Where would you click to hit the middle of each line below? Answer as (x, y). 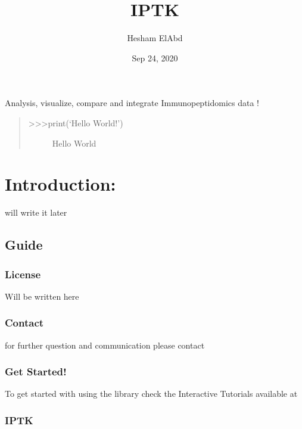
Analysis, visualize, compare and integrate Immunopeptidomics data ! (132, 103)
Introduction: (60, 184)
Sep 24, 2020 (155, 57)
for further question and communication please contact (105, 345)
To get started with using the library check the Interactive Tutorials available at (151, 394)
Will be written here (42, 296)
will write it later (36, 212)
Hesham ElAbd (155, 38)
